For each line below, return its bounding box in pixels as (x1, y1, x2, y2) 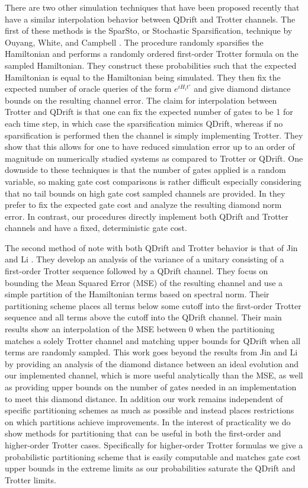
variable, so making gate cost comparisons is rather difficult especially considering (5, 175, 301, 187)
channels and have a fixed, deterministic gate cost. (5, 221, 187, 234)
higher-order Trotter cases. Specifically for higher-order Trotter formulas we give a (5, 438, 303, 451)
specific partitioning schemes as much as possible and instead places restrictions (5, 404, 294, 416)
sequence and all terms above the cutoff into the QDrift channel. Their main (5, 311, 282, 323)
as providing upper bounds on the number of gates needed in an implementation (5, 381, 297, 393)
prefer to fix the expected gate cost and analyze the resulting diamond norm (5, 198, 282, 211)
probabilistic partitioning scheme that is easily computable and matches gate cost (5, 450, 301, 463)
